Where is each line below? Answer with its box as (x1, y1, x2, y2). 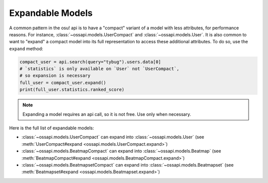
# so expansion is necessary (19, 73, 91, 79)
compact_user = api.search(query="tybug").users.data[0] (19, 59, 161, 65)
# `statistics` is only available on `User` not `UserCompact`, (19, 66, 180, 72)
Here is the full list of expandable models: (9, 125, 94, 131)
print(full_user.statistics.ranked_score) (19, 87, 125, 92)
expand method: (9, 45, 43, 52)
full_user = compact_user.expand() (19, 80, 106, 86)
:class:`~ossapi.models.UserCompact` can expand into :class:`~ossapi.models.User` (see (21, 134, 204, 140)
